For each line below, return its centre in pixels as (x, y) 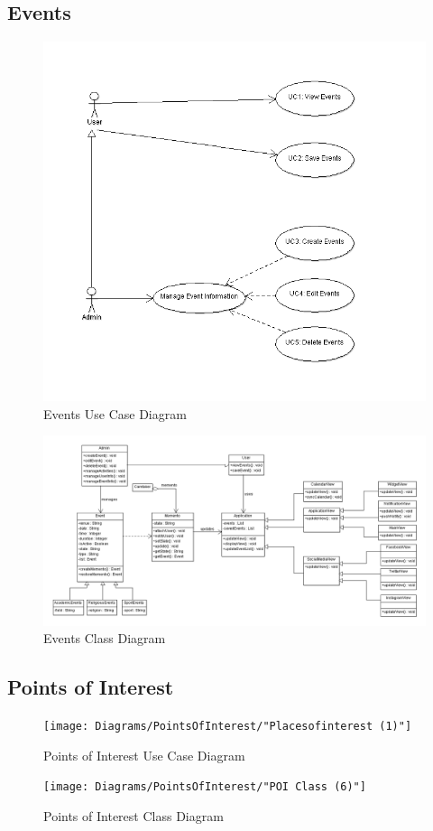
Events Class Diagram (105, 638)
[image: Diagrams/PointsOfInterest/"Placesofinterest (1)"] (228, 727)
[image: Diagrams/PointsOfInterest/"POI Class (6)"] (205, 787)
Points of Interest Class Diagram (134, 815)
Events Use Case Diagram (115, 413)
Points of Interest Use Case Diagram (144, 755)
